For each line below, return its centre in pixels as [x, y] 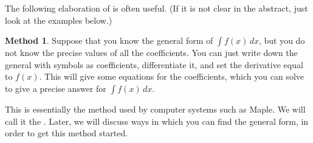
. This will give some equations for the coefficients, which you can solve [171, 76]
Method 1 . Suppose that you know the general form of [109, 40]
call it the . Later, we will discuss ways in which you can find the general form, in [157, 121]
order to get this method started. [67, 133]
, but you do [282, 40]
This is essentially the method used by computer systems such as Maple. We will [155, 109]
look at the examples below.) [59, 20]
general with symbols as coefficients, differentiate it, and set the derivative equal [154, 64]
